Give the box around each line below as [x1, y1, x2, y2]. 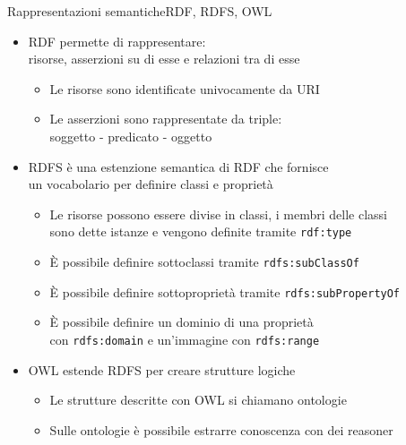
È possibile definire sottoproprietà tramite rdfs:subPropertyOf [49, 282, 401, 301]
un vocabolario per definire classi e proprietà [28, 175, 273, 193]
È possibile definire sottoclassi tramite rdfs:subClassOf [49, 252, 359, 270]
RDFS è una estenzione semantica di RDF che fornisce [28, 157, 329, 175]
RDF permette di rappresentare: [28, 31, 206, 50]
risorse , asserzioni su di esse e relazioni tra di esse [28, 49, 300, 68]
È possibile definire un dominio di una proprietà [49, 312, 314, 331]
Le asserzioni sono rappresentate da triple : [49, 109, 282, 128]
